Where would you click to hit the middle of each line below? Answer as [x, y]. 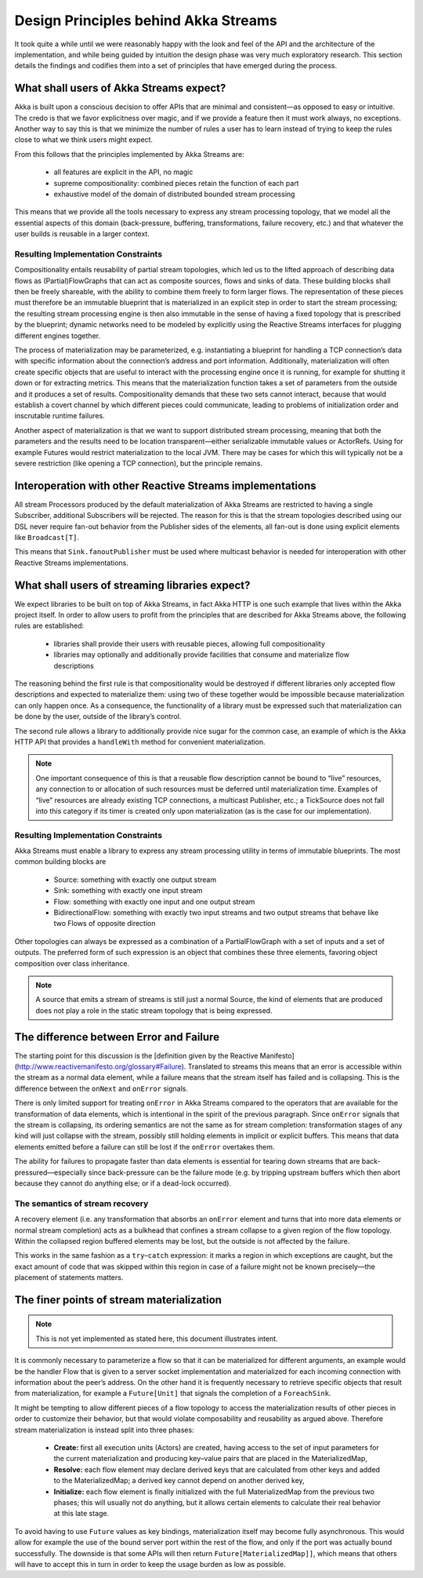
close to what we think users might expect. [83, 140]
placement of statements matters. [69, 1277]
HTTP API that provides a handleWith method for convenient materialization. [140, 742]
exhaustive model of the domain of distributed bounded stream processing [174, 194]
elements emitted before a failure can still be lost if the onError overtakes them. [145, 1146]
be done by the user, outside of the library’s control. [98, 716]
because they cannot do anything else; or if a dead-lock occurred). [123, 1183]
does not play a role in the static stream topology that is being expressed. [154, 1010]
